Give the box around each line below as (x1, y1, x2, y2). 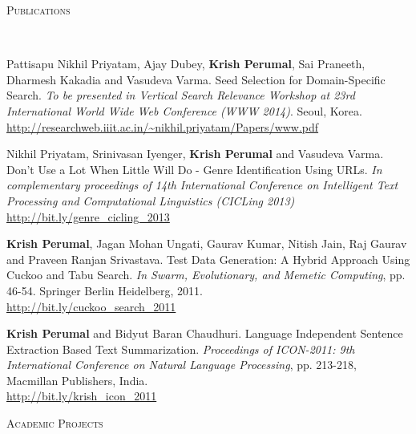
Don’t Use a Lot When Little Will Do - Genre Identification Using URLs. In (6, 160, 382, 177)
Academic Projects (6, 415, 103, 432)
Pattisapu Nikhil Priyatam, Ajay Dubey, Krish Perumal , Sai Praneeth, (6, 55, 366, 72)
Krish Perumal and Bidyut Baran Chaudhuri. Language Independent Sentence (6, 325, 403, 342)
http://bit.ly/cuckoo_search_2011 (6, 298, 176, 314)
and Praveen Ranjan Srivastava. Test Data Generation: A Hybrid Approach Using (6, 250, 410, 267)
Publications (6, 2, 71, 18)
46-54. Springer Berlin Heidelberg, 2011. (6, 282, 203, 298)
